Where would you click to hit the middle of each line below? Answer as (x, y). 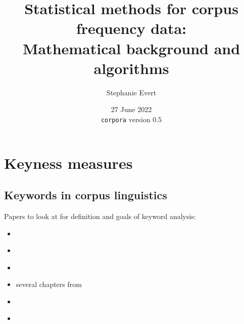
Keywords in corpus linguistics (86, 195)
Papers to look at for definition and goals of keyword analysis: (100, 216)
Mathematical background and (131, 48)
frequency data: (131, 28)
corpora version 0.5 (131, 119)
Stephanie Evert (131, 92)
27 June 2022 (131, 109)
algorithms (131, 68)
